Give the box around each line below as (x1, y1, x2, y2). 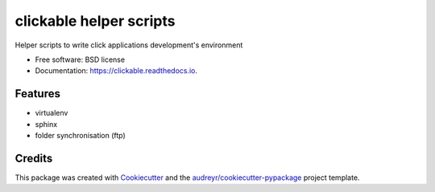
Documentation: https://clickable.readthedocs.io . (35, 66, 197, 76)
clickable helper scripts (14, 12, 176, 30)
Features (14, 87, 60, 100)
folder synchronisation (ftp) (35, 131, 126, 141)
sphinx (35, 119, 58, 129)
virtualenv (35, 108, 68, 118)
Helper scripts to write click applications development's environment (14, 40, 243, 50)
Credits (14, 151, 53, 165)
